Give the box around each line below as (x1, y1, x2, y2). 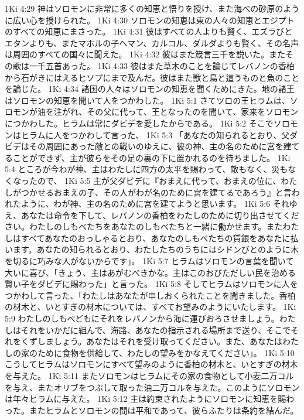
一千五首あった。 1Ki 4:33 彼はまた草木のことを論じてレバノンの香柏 (29, 59, 295, 71)
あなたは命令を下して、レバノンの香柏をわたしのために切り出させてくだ (21, 209, 299, 221)
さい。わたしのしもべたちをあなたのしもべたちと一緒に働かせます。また (5, 220, 283, 233)
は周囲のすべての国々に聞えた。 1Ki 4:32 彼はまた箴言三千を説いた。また (5, 48, 286, 60)
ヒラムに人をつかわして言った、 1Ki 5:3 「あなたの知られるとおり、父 (21, 128, 290, 141)
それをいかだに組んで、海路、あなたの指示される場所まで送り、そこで (21, 323, 291, 336)
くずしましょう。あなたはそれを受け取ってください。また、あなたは (21, 335, 283, 347)
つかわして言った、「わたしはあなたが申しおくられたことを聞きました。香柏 (5, 289, 296, 301)
